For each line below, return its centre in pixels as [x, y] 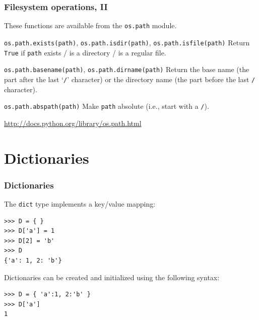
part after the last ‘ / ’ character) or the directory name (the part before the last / [130, 79]
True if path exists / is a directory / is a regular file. [85, 52]
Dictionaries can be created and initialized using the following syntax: [112, 277]
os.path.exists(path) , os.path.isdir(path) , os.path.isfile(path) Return [127, 42]
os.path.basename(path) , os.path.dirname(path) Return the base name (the [127, 69]
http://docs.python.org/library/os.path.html [73, 123]
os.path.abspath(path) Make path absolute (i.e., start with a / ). [107, 106]
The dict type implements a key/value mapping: [80, 203]
